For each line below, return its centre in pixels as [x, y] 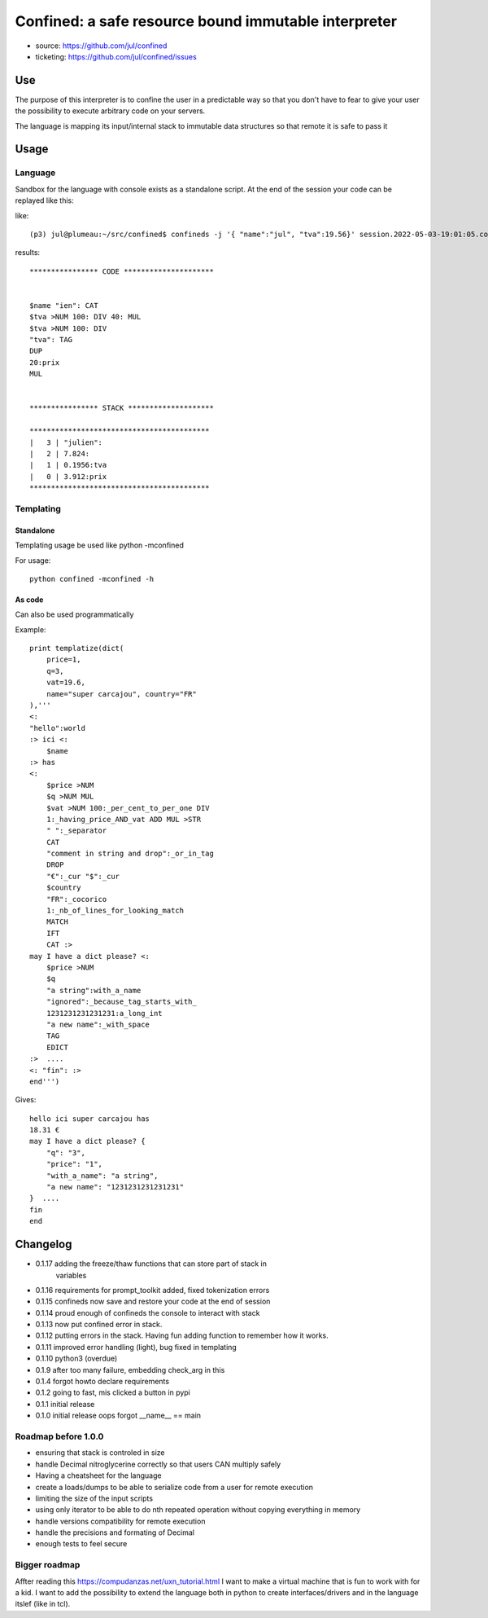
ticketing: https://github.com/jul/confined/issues [116, 56]
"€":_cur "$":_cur [83, 876]
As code [29, 600]
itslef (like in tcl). [43, 1604]
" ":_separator [76, 831]
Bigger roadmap [48, 1565]
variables [71, 1275]
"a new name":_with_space [98, 1024]
